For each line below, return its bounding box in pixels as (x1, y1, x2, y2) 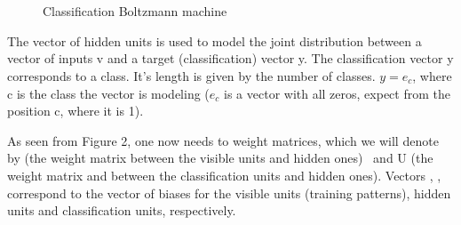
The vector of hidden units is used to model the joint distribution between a (7, 31, 422, 50)
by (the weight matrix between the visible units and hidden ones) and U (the (7, 149, 433, 167)
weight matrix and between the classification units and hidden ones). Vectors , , (7, 165, 441, 184)
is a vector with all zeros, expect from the (224, 84, 450, 102)
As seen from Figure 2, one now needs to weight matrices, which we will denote (7, 131, 439, 149)
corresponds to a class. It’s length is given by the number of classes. (7, 66, 376, 84)
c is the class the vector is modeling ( (7, 84, 210, 102)
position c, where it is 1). (7, 101, 144, 120)
